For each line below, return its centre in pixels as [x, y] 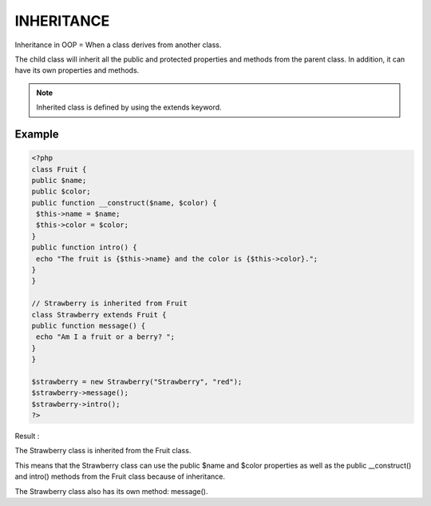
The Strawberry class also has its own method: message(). [111, 491]
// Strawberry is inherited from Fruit [109, 303]
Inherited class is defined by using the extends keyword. [129, 107]
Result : [27, 436]
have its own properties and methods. [77, 70]
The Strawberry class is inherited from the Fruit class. [103, 451]
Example [37, 134]
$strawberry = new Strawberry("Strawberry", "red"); [137, 381]
